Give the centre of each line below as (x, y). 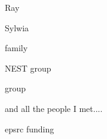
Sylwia (17, 27)
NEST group (28, 68)
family (16, 48)
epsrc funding (30, 128)
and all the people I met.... (54, 108)
